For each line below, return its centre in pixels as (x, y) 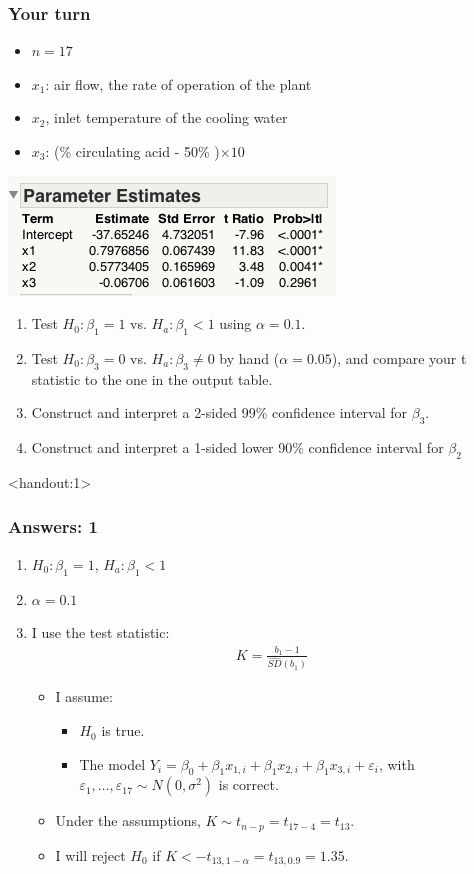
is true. (123, 730)
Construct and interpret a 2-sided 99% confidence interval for (219, 412)
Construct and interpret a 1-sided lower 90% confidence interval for (237, 447)
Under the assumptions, (128, 820)
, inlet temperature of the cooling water (166, 117)
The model (112, 763)
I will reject (90, 854)
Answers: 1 (53, 526)
